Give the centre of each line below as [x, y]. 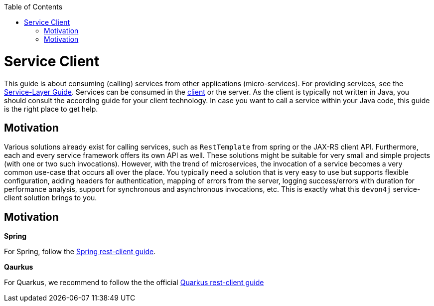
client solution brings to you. [51, 198]
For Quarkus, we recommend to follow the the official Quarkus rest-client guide [134, 283]
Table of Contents [33, 7]
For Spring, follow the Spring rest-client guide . [80, 252]
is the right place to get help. [51, 109]
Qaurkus [19, 267]
